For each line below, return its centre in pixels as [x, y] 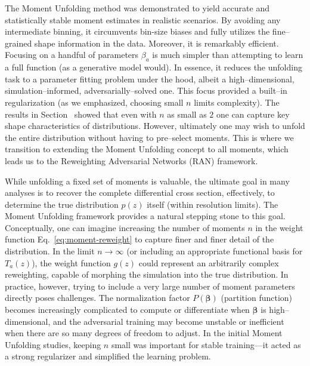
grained [18, 43]
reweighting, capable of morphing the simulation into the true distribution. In [147, 274]
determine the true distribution [62, 204]
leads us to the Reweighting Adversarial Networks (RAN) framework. [131, 160]
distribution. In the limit [50, 251]
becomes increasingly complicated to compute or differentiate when [127, 310]
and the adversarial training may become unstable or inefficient [168, 321]
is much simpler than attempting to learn [228, 55]
